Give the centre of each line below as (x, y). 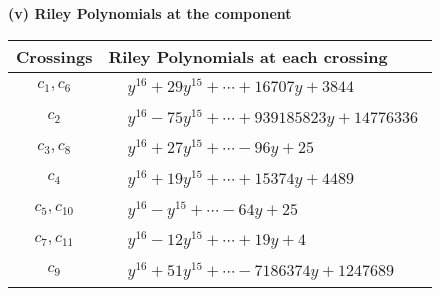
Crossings (54, 56)
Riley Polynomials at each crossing (248, 56)
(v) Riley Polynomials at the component (150, 13)
